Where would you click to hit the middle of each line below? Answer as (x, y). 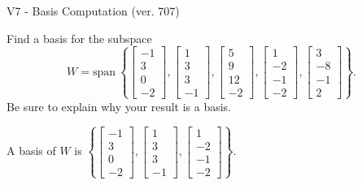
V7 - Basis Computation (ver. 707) (93, 11)
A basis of (31, 151)
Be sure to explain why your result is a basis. (119, 106)
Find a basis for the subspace (79, 38)
